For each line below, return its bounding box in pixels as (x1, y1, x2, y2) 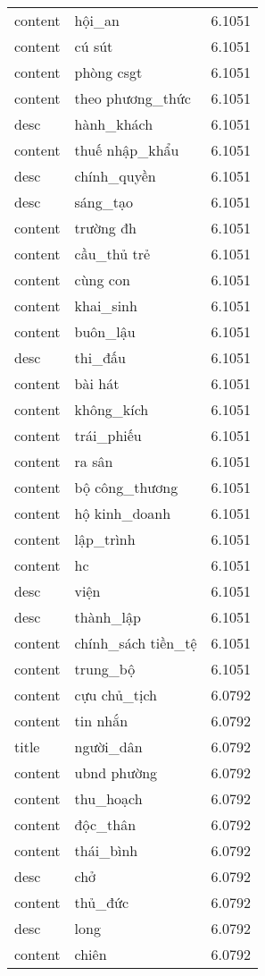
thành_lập (74, 607, 141, 627)
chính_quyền (74, 165, 156, 186)
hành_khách (74, 114, 153, 134)
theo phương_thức (74, 88, 191, 108)
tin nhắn (74, 710, 128, 731)
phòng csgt (74, 62, 143, 82)
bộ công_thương (74, 477, 178, 497)
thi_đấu (74, 347, 126, 368)
